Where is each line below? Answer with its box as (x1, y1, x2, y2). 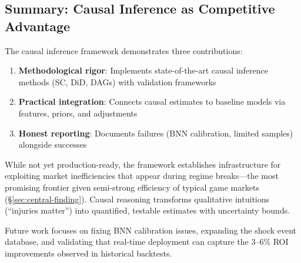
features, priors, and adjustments (18, 106, 138, 119)
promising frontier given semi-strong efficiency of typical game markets (5, 181, 259, 193)
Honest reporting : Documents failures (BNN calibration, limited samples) (18, 126, 293, 139)
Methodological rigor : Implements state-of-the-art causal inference (18, 64, 269, 76)
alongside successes (18, 138, 87, 151)
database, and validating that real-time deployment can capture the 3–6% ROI (5, 235, 289, 248)
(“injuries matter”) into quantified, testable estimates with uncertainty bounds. (5, 204, 290, 217)
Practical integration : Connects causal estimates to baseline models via (18, 95, 286, 108)
